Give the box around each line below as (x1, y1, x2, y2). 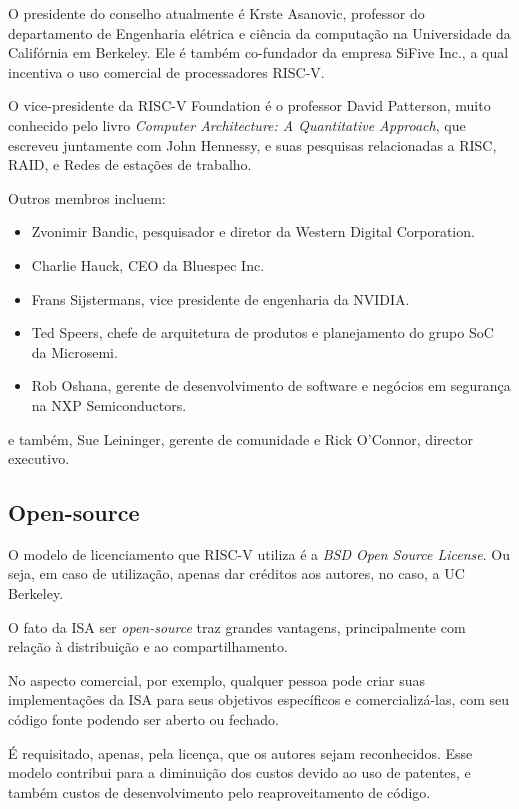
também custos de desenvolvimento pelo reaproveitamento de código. (8, 781, 431, 802)
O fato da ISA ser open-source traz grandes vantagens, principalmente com (8, 616, 466, 637)
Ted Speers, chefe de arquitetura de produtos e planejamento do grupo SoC (31, 322, 494, 343)
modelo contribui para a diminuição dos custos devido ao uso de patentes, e (8, 762, 471, 783)
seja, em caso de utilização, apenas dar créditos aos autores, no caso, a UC (8, 563, 465, 584)
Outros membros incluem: (8, 187, 166, 208)
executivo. (8, 448, 70, 469)
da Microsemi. (31, 341, 118, 362)
